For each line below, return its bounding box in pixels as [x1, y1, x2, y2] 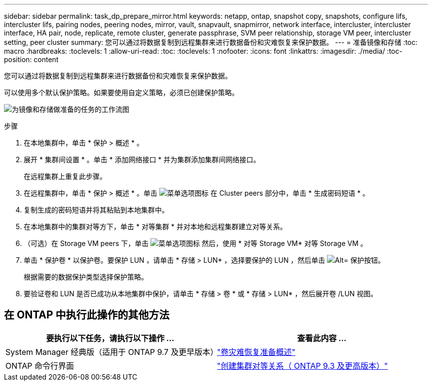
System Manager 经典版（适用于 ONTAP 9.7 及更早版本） [5, 347, 218, 357]
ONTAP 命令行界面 [5, 360, 74, 371]
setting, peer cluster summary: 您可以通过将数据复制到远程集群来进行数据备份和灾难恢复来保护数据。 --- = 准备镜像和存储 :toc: [4, 38, 418, 46]
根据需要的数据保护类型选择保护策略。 [24, 273, 148, 281]
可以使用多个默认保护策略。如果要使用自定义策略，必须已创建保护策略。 [4, 88, 239, 97]
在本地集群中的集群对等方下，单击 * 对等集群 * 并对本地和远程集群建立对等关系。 [24, 222, 287, 231]
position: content [4, 55, 59, 64]
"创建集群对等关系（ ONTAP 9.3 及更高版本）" [217, 360, 388, 371]
